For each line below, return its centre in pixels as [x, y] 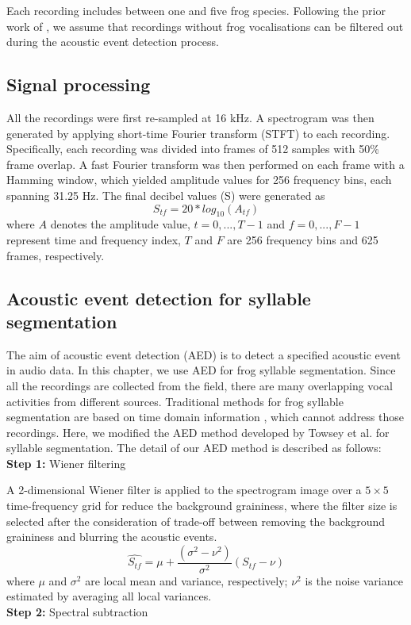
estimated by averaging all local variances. [109, 596]
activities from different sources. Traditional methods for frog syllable [175, 401]
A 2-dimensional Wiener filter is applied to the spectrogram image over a [184, 490]
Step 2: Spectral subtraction [77, 612]
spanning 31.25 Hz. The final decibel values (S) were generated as [166, 195]
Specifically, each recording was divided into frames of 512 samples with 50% [193, 149]
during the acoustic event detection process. [113, 42]
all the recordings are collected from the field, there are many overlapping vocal [200, 385]
